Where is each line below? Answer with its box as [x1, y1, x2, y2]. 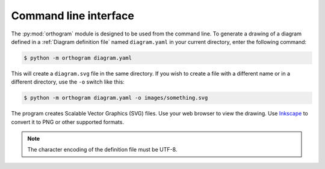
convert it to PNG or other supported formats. [11, 118, 125, 126]
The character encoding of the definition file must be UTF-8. [27, 146, 178, 153]
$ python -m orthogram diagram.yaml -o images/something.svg [23, 94, 208, 102]
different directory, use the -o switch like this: [11, 78, 125, 85]
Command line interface [11, 9, 135, 22]
